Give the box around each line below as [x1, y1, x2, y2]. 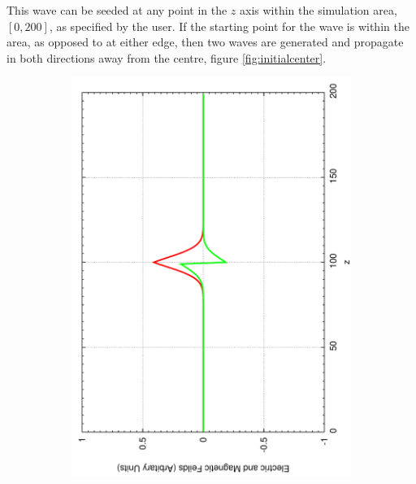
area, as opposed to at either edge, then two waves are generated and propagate [6, 33, 404, 50]
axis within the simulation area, [240, 2, 397, 18]
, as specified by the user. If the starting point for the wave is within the [49, 17, 409, 34]
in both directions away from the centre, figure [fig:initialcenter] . [6, 49, 327, 66]
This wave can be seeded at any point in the [6, 2, 227, 18]
